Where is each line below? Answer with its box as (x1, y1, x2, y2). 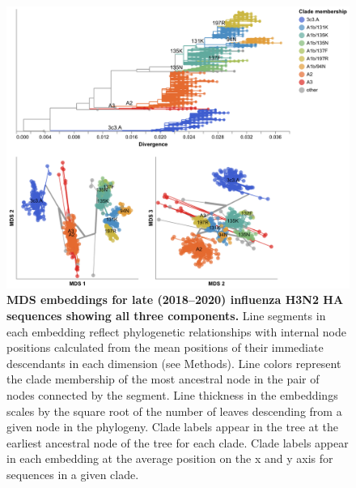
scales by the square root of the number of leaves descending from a (6, 402, 342, 419)
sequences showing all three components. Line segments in (6, 307, 326, 323)
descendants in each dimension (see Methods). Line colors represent (6, 354, 341, 371)
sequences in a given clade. (6, 465, 139, 482)
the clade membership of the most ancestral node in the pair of (6, 370, 320, 387)
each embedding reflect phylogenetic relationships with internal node (6, 323, 346, 340)
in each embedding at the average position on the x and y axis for (6, 450, 333, 467)
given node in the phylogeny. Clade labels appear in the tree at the (6, 418, 339, 435)
